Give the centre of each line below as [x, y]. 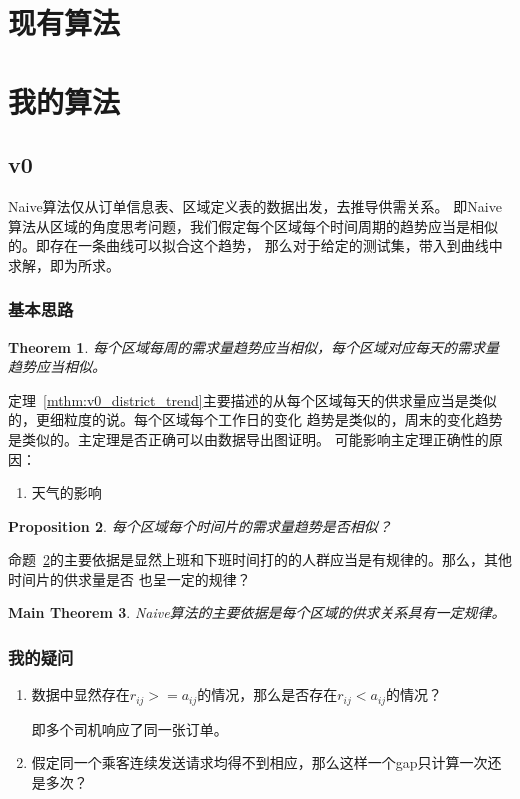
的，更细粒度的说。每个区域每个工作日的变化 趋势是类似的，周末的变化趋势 [255, 419]
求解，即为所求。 [64, 264]
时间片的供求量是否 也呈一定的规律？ [129, 578]
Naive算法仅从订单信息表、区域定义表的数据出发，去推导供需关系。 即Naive [255, 205]
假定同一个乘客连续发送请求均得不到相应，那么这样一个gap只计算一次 [259, 762]
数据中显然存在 [80, 694]
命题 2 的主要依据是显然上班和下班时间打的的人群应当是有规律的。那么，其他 [260, 559]
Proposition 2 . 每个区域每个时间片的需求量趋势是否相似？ [200, 525]
